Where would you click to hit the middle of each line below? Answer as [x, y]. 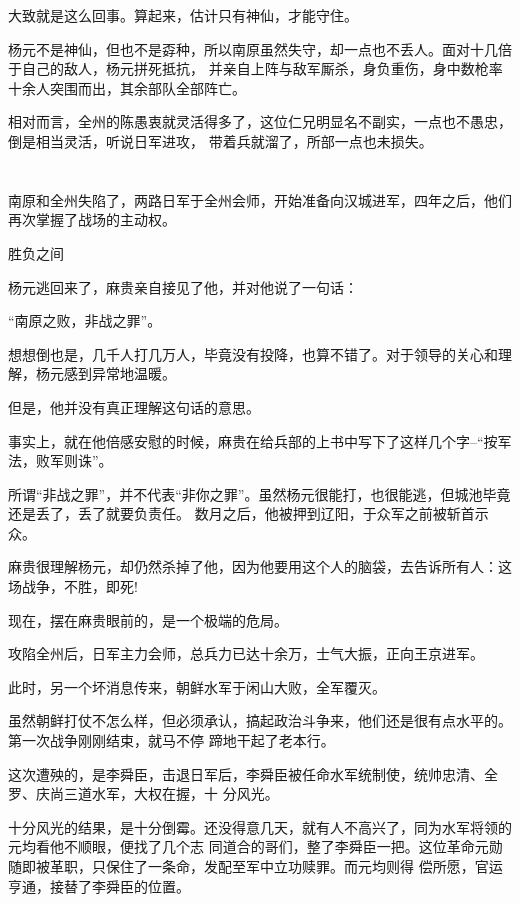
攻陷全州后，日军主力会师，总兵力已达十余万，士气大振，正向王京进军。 [246, 653]
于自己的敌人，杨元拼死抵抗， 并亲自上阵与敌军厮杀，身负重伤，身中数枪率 [255, 68]
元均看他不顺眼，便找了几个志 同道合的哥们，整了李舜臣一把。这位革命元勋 [255, 846]
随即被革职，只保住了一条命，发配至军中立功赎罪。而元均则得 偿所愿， [241, 866]
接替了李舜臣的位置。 [119, 885]
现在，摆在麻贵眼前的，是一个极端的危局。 [148, 619]
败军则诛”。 [74, 460]
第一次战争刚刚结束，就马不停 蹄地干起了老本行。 [171, 740]
